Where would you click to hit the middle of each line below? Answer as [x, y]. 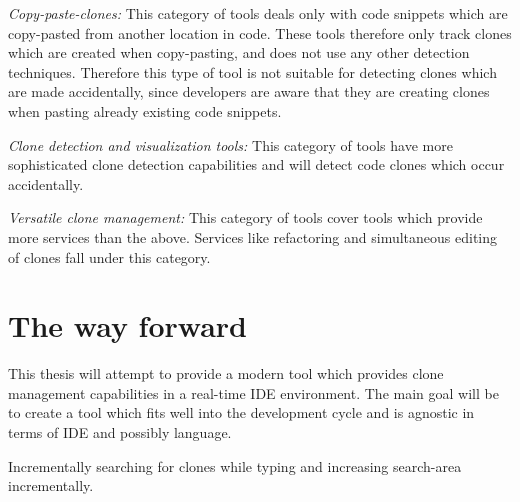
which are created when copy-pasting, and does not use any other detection [239, 52]
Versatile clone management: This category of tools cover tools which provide [245, 217]
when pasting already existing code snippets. [145, 110]
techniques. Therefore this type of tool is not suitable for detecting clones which [252, 71]
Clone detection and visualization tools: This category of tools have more [230, 144]
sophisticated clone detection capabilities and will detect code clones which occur [256, 164]
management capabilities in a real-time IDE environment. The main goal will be [253, 392]
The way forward [128, 325]
